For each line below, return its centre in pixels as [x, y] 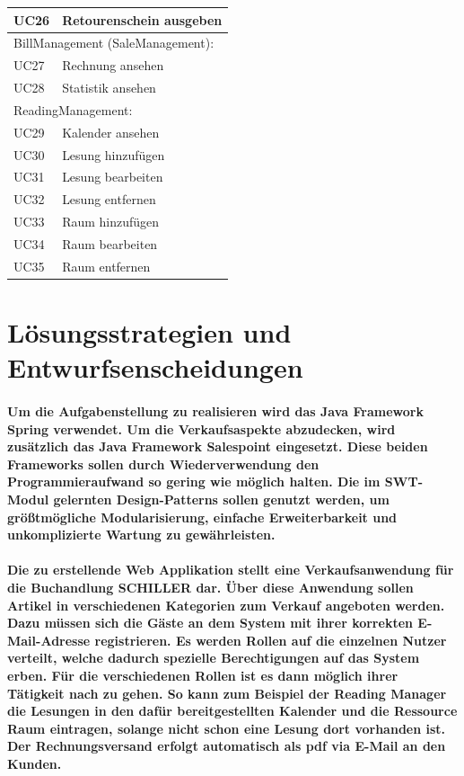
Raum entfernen [106, 266]
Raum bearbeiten [110, 243]
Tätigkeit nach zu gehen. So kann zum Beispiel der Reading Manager [227, 693]
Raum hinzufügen [111, 222]
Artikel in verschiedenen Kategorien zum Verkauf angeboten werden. [226, 605]
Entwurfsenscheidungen [155, 367]
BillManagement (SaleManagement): [114, 43]
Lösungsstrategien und [149, 332]
